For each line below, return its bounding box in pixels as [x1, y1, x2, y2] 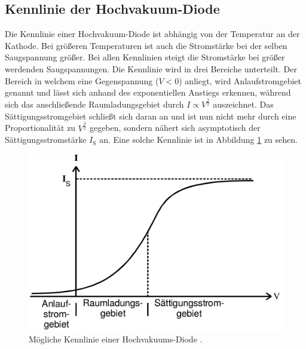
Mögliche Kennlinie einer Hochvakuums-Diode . [29, 332, 203, 345]
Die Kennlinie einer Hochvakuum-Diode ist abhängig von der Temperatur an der [5, 27, 300, 40]
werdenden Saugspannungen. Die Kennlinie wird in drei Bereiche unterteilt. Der [5, 62, 297, 75]
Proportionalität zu [5, 121, 76, 134]
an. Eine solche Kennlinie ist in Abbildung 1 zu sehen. [99, 133, 298, 146]
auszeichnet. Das [213, 98, 274, 111]
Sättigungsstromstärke [5, 133, 87, 146]
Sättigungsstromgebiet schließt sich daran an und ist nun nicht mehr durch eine [5, 109, 296, 122]
